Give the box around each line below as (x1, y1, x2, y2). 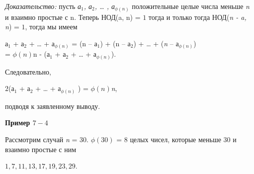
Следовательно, (5, 66, 51, 77)
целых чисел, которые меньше (130, 134, 221, 145)
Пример (5, 117, 30, 128)
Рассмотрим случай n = (5, 134, 78, 145)
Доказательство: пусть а (5, 1, 82, 11)
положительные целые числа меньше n (132, 1, 250, 11)
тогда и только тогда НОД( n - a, (148, 11, 247, 22)
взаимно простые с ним (5, 144, 77, 154)
